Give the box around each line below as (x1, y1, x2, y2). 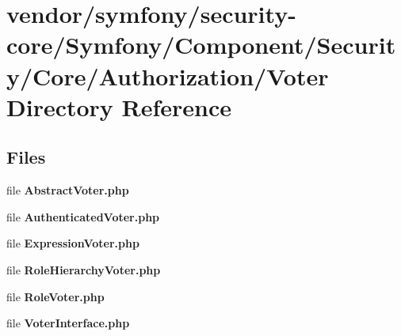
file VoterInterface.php (6, 315, 130, 331)
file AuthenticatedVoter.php (6, 208, 160, 225)
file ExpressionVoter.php (6, 235, 139, 251)
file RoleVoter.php (6, 288, 105, 304)
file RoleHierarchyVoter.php (6, 261, 161, 277)
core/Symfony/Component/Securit (6, 28, 396, 61)
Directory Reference (6, 90, 232, 123)
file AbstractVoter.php (6, 182, 129, 198)
